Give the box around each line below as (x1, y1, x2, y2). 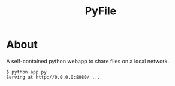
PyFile (85, 4, 117, 18)
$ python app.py (6, 69, 47, 75)
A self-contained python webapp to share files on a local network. (6, 57, 170, 64)
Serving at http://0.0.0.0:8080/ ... (6, 74, 101, 80)
